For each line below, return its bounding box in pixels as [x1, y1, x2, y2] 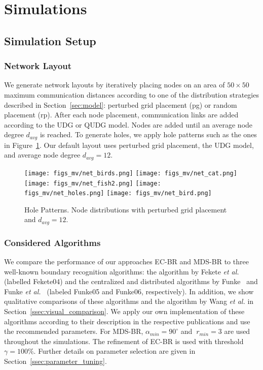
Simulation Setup [4, 33, 96, 48]
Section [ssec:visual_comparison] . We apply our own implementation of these [4, 306, 245, 317]
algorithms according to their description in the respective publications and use [4, 316, 250, 326]
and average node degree [4, 149, 81, 160]
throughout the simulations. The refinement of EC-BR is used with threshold [4, 335, 244, 346]
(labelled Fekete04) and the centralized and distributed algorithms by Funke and [4, 276, 258, 287]
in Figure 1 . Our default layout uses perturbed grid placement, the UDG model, [4, 139, 254, 150]
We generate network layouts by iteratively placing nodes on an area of [4, 79, 225, 90]
